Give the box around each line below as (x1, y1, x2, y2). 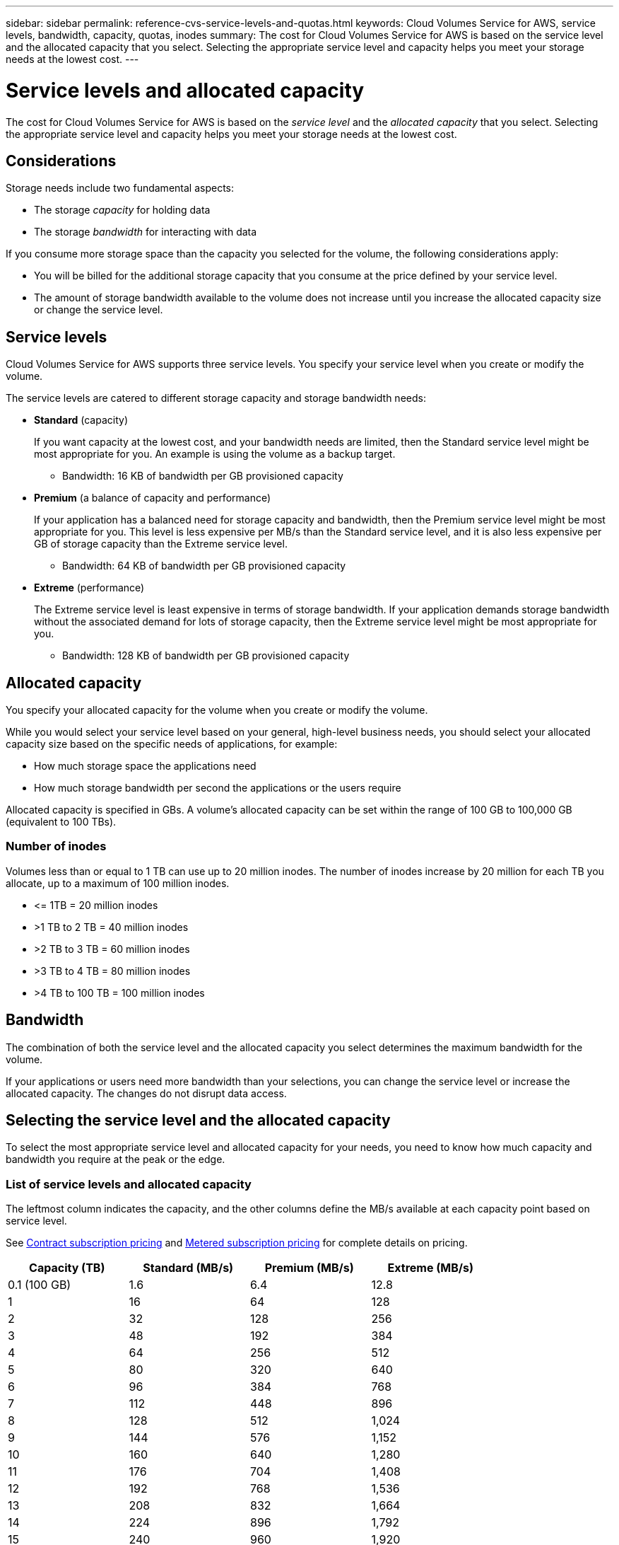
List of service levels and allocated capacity (6, 1176, 252, 1191)
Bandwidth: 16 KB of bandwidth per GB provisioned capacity (62, 470, 343, 482)
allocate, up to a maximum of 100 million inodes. (6, 876, 230, 889)
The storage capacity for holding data (34, 204, 211, 216)
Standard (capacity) (34, 414, 129, 427)
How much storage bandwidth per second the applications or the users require (34, 782, 401, 794)
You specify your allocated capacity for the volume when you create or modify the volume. (6, 704, 428, 717)
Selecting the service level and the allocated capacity (6, 1111, 391, 1130)
